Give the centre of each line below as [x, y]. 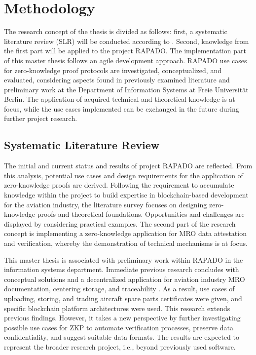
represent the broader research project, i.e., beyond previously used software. [120, 346]
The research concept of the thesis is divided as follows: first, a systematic [116, 31]
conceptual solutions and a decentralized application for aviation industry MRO [125, 279]
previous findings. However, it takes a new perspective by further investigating [122, 318]
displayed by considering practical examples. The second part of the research [120, 223]
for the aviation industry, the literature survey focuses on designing [106, 204]
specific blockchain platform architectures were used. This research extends [117, 308]
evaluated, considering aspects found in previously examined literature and [117, 80]
